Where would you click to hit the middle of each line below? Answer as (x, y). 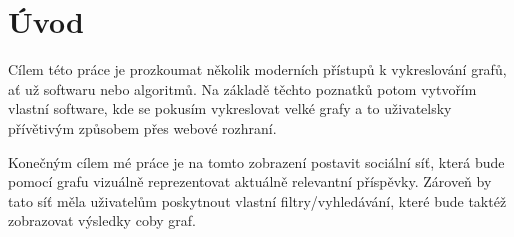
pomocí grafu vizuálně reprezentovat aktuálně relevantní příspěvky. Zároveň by (250, 181)
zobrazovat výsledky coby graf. (102, 220)
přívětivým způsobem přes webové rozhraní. (142, 127)
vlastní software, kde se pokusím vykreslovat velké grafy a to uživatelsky (230, 108)
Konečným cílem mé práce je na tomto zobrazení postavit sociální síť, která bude (256, 161)
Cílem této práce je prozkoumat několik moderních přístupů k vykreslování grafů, (257, 69)
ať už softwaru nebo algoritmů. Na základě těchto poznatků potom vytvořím (242, 88)
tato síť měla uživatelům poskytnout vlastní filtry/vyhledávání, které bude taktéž (257, 200)
